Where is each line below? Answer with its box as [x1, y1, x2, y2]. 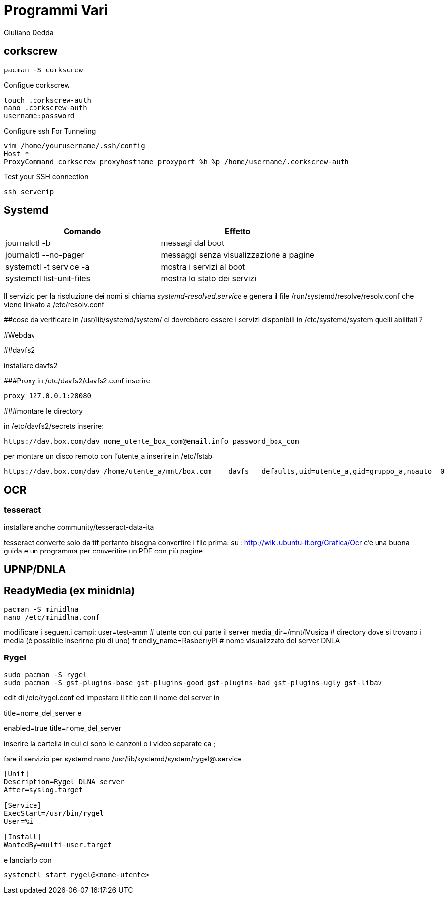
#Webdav [4, 331, 35, 340]
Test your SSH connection [4, 172, 89, 181]
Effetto [225, 226, 251, 237]
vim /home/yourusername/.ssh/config [4, 141, 145, 150]
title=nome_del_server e [4, 708, 82, 717]
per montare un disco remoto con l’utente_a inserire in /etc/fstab [4, 452, 213, 461]
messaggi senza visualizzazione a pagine [161, 250, 314, 260]
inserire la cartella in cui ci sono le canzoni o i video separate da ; [4, 739, 216, 748]
